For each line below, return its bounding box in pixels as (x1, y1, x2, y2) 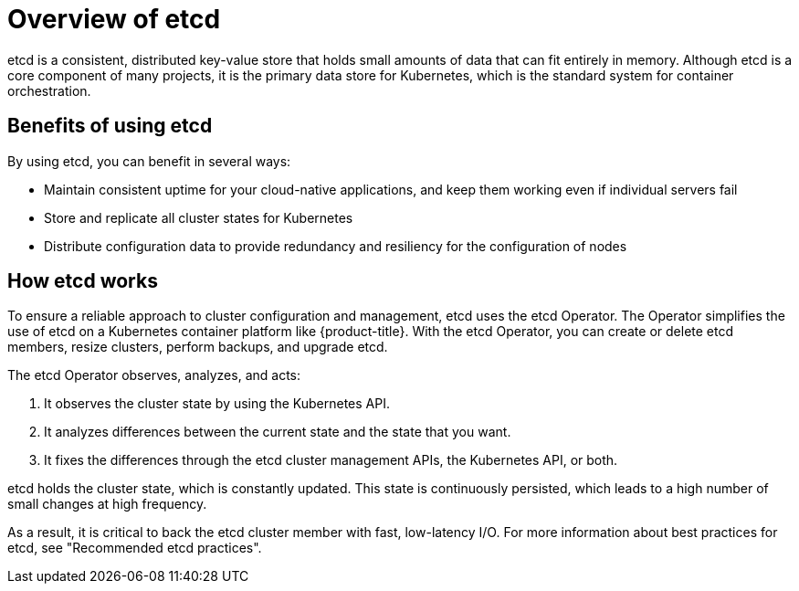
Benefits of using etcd (7, 114, 213, 138)
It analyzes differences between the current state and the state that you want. (44, 424, 511, 440)
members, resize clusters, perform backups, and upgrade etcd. (7, 339, 388, 355)
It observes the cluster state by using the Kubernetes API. (44, 396, 390, 412)
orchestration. (7, 82, 91, 99)
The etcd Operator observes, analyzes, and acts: (7, 367, 301, 384)
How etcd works (7, 269, 158, 293)
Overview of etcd (7, 4, 221, 35)
